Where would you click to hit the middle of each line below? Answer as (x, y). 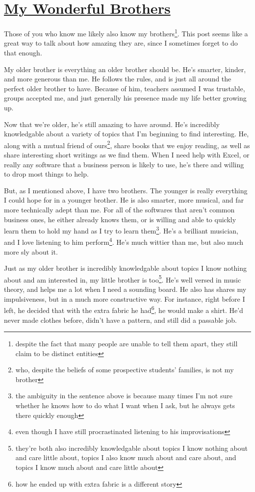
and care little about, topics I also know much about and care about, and (126, 457)
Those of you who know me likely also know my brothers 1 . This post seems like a (126, 33)
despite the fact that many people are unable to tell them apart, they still (127, 344)
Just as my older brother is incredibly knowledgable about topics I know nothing (125, 268)
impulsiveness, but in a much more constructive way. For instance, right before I (125, 298)
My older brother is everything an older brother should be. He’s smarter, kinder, (125, 69)
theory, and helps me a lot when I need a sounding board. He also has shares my (125, 289)
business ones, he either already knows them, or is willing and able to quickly (120, 219)
